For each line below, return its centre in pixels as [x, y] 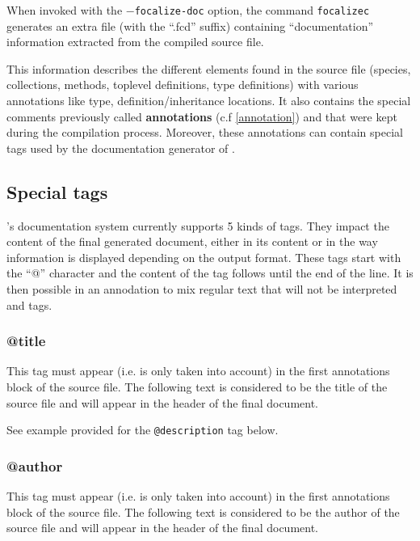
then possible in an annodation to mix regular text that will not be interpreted [202, 288]
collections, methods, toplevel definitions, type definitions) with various [183, 85]
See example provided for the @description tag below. [143, 430]
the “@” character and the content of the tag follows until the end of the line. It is [210, 273]
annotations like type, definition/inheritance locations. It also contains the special [209, 101]
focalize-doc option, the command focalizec [252, 10]
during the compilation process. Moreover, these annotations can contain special [205, 132]
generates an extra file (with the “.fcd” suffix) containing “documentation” [190, 25]
